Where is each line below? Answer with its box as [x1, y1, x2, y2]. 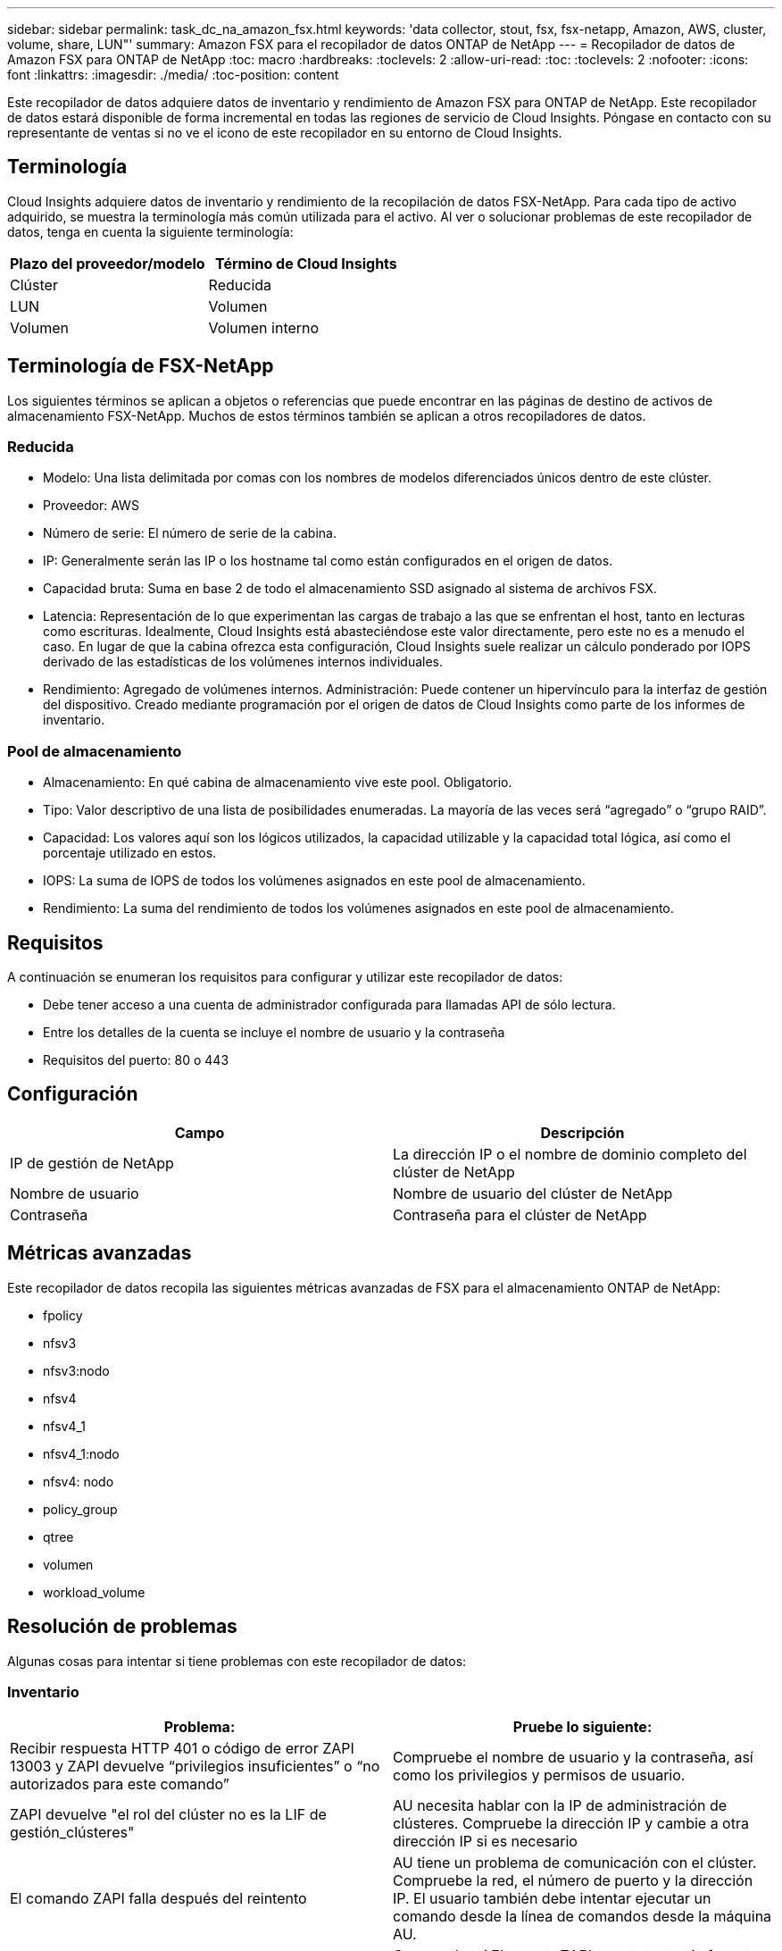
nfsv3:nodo [43, 1362, 110, 1378]
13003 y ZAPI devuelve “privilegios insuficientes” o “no [10, 1757, 380, 1776]
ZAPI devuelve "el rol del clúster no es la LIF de [10, 1805, 327, 1824]
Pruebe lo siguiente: [512, 1718, 653, 1737]
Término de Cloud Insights [214, 254, 397, 272]
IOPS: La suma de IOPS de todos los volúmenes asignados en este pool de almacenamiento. [43, 873, 586, 889]
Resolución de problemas [7, 1615, 237, 1638]
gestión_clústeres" [10, 1823, 135, 1842]
